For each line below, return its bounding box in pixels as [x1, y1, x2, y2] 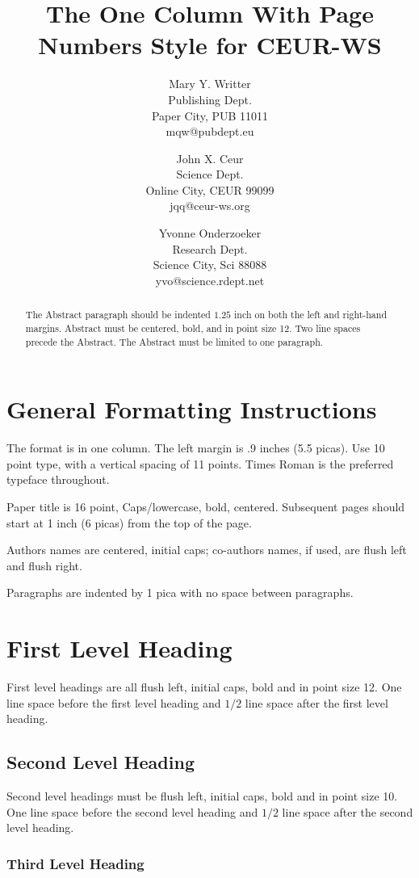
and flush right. [6, 557, 82, 573]
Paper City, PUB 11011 [151, 107, 269, 124]
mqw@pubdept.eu [166, 123, 254, 140]
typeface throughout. [6, 471, 110, 488]
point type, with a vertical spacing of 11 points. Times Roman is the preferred [6, 455, 394, 472]
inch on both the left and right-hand [234, 308, 388, 321]
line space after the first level [245, 694, 388, 711]
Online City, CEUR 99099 [145, 181, 274, 198]
